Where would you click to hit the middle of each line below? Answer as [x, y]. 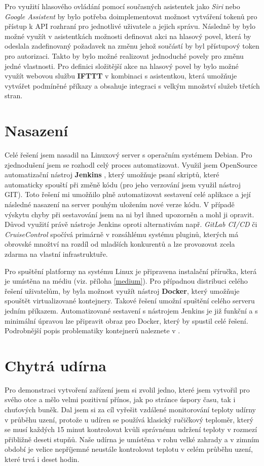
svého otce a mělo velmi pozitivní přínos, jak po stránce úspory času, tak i [120, 399]
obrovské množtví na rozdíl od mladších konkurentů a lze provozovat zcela [120, 244]
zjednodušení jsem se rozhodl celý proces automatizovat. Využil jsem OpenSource [131, 164]
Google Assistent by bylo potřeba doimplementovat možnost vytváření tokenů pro [131, 16]
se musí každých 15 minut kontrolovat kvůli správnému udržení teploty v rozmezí [131, 429]
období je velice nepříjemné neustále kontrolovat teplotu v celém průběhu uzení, [129, 449]
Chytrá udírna [55, 365]
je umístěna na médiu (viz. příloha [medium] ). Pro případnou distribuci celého [126, 281]
